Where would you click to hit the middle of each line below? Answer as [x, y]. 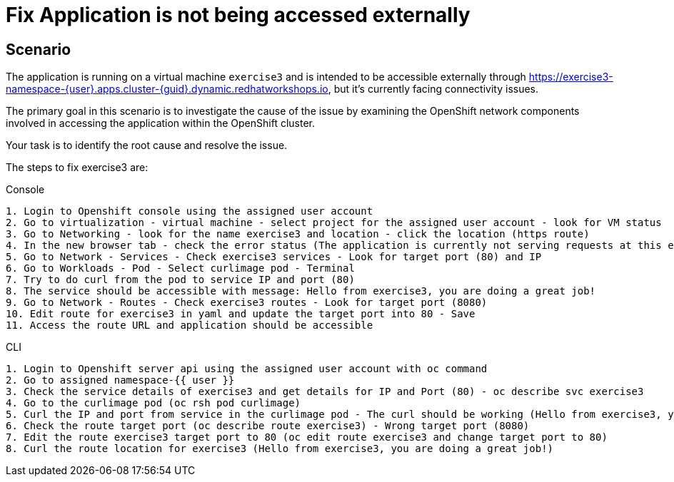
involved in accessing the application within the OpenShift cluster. [161, 123]
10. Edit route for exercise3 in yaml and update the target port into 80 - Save [241, 314]
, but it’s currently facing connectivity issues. [433, 89]
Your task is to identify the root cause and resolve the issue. [147, 145]
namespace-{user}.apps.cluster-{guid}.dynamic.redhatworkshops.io [167, 89]
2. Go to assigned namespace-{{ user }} [120, 380]
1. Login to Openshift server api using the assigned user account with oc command [247, 369]
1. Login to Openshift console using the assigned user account [190, 211]
